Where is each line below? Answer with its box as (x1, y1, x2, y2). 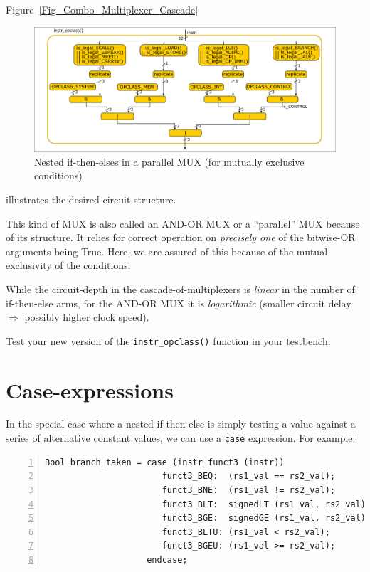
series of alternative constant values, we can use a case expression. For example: (6, 430, 356, 445)
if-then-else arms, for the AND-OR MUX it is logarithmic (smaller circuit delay (6, 295, 351, 310)
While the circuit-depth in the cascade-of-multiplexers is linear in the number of (6, 281, 355, 296)
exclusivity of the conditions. (6, 258, 131, 272)
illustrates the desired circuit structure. (6, 191, 176, 206)
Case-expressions (6, 375, 174, 404)
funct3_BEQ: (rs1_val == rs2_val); (162, 471, 336, 482)
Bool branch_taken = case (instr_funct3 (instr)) (45, 457, 285, 467)
